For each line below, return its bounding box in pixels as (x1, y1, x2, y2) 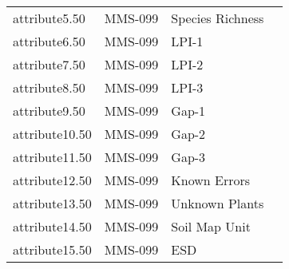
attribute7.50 (13, 55, 85, 73)
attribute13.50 (13, 194, 92, 212)
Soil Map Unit (171, 217, 251, 235)
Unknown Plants (171, 194, 264, 212)
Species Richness (171, 9, 264, 27)
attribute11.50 (13, 148, 92, 166)
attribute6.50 (13, 32, 85, 50)
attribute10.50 (13, 125, 92, 143)
